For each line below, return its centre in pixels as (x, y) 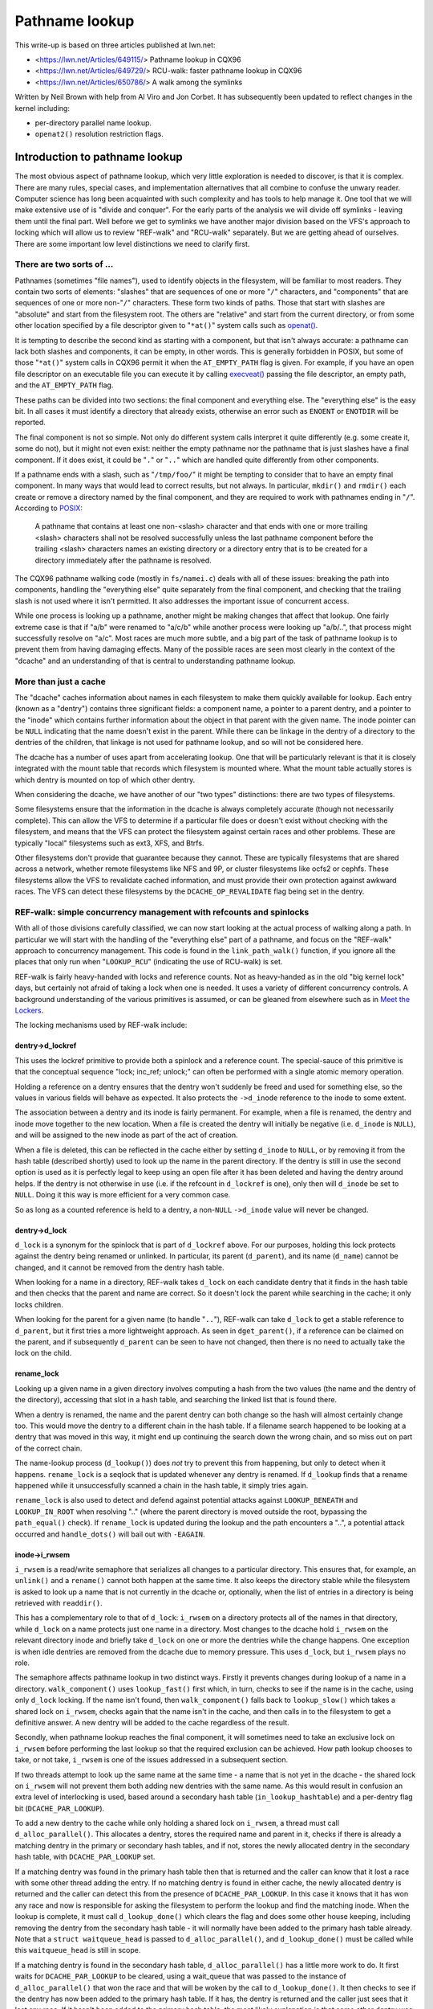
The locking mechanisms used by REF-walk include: (101, 1025)
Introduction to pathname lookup (99, 157)
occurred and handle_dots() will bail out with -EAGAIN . (110, 1534)
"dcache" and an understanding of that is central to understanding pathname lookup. (155, 661)
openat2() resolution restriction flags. (99, 134)
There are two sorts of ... (64, 264)
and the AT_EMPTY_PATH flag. (64, 385)
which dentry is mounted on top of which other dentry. (105, 779)
